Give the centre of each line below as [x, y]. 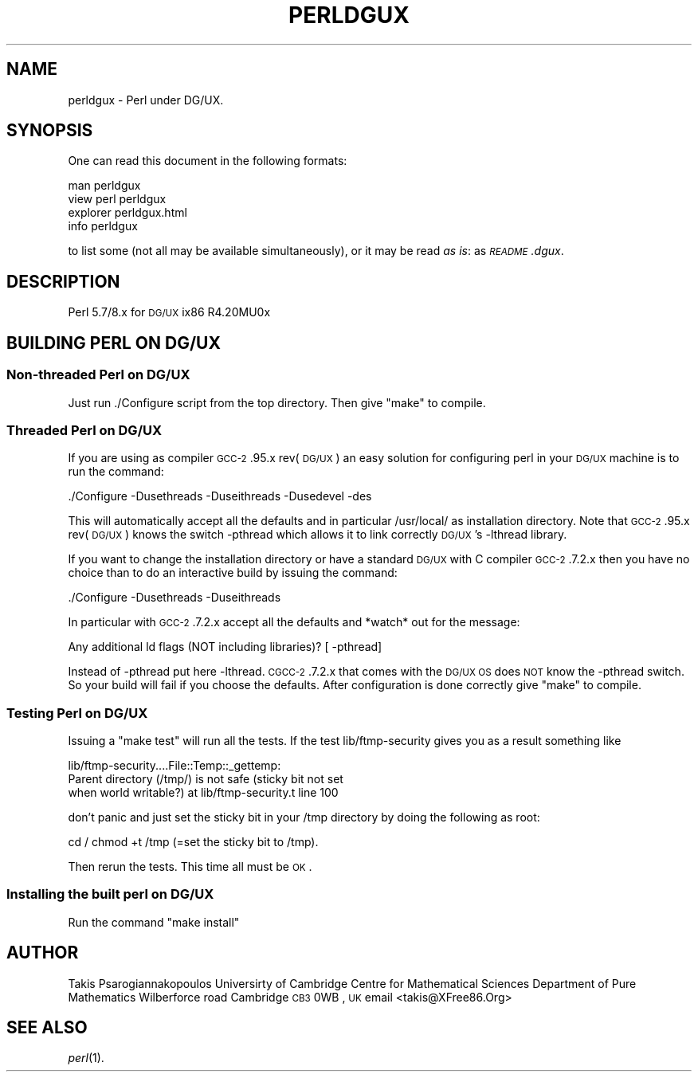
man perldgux [104, 186]
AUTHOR [43, 953]
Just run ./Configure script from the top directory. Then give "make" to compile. [277, 402]
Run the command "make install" [154, 922]
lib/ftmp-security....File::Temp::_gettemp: [174, 765]
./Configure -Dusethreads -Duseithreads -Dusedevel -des [220, 496]
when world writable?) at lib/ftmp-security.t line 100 [203, 792]
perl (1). [86, 1058]
